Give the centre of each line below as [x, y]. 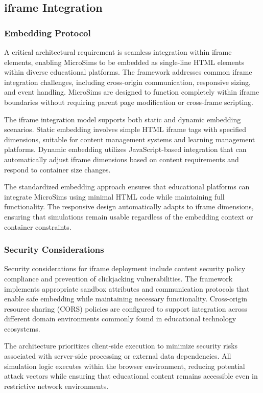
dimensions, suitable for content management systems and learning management [130, 139]
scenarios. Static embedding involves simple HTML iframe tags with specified [125, 129]
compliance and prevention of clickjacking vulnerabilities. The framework [118, 278]
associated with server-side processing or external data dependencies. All [118, 356]
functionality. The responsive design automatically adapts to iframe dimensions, [129, 206]
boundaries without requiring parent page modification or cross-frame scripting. [129, 102]
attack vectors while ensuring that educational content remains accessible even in [131, 376]
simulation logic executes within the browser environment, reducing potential [125, 366]
